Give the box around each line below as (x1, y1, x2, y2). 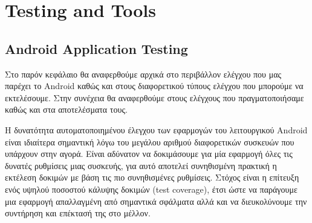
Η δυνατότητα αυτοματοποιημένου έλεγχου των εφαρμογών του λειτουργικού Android (5, 123, 308, 136)
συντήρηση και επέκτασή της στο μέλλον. (5, 207, 151, 219)
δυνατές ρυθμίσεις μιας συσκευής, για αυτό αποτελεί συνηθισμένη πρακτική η (5, 159, 277, 171)
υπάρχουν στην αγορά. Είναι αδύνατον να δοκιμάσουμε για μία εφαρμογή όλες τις (5, 147, 293, 160)
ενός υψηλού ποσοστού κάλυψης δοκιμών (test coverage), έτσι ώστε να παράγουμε (5, 182, 297, 195)
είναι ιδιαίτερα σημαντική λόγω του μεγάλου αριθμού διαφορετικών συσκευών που (5, 135, 294, 148)
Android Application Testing (5, 39, 188, 58)
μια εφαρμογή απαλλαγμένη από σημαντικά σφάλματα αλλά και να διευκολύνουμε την (5, 195, 307, 207)
